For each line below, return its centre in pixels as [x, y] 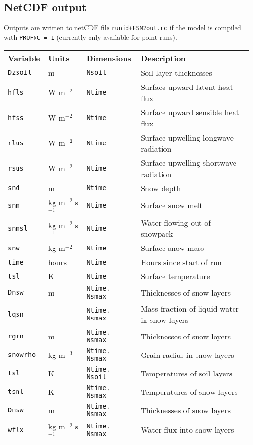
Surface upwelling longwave [187, 137]
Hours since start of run [181, 262]
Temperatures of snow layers [189, 392]
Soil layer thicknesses [176, 72]
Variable [24, 58]
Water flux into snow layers [187, 430]
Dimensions [109, 58]
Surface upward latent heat [187, 87]
